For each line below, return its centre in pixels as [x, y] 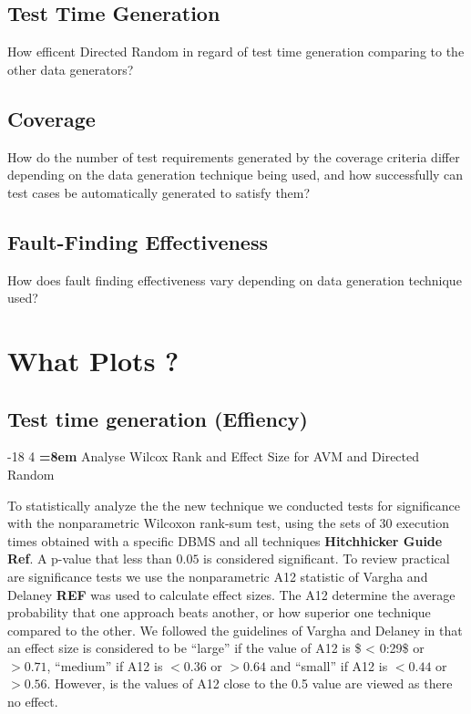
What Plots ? [93, 360]
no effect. [33, 702]
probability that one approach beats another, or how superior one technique [219, 612]
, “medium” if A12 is [105, 665]
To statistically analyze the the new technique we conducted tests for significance [234, 505]
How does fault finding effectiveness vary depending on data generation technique [235, 279]
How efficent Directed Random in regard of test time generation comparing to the [236, 52]
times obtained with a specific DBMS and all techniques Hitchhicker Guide [225, 540]
